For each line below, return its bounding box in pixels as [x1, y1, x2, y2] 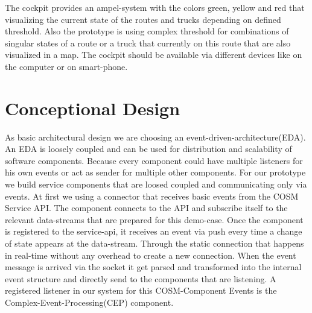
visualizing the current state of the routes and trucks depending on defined [5, 13, 281, 25]
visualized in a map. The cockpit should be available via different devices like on [5, 48, 302, 61]
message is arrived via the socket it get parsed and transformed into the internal [5, 261, 302, 273]
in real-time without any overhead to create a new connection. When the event [5, 248, 296, 261]
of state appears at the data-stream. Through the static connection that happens [5, 237, 304, 250]
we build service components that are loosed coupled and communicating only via [5, 178, 307, 191]
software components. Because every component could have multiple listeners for [5, 154, 303, 166]
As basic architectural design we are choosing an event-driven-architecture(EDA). [5, 130, 306, 143]
